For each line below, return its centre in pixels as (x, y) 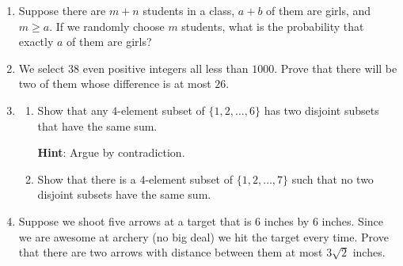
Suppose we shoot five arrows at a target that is (135, 220)
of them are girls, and (319, 10)
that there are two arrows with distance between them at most (171, 252)
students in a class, (189, 10)
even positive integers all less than (165, 68)
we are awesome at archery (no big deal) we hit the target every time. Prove (203, 236)
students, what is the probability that (273, 26)
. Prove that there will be (336, 68)
